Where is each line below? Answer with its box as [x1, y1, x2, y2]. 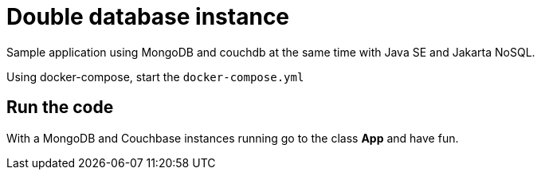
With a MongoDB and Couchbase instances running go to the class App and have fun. [6, 131, 459, 145]
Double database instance [6, 3, 290, 30]
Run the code [6, 97, 114, 118]
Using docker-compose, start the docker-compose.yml [6, 69, 304, 84]
